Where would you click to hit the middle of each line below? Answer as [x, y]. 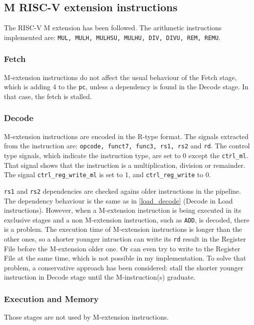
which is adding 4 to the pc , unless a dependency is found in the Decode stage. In [126, 87]
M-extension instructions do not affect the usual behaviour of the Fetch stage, [120, 77]
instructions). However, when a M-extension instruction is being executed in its [123, 210]
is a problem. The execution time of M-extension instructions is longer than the [123, 229]
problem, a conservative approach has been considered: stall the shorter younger [124, 267]
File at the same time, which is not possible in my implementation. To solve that [125, 258]
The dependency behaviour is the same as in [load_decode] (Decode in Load [118, 200]
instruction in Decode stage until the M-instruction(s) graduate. [100, 277]
